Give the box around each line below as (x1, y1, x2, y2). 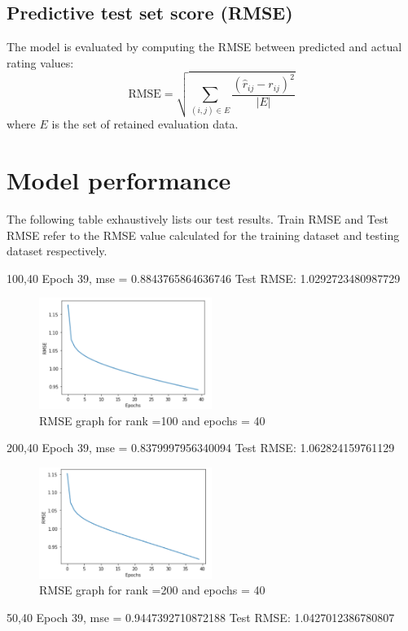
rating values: (7, 54, 74, 71)
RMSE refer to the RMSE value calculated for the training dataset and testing (7, 226, 400, 243)
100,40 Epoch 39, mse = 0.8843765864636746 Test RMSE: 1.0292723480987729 (7, 269, 401, 286)
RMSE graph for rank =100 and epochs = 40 (39, 411, 265, 429)
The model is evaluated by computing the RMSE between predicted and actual (7, 38, 402, 55)
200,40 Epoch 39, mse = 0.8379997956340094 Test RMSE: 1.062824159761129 (7, 439, 395, 456)
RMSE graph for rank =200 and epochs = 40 (39, 581, 265, 598)
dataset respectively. (7, 242, 107, 259)
